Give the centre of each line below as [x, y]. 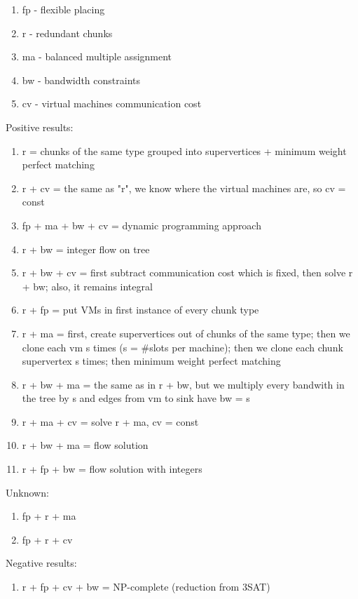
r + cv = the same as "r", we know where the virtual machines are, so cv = [184, 188]
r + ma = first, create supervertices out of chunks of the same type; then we [186, 333]
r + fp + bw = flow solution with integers [112, 469]
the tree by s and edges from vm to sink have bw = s [136, 398]
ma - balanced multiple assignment [97, 56]
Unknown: [27, 492]
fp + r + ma [49, 516]
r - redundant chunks [67, 33]
